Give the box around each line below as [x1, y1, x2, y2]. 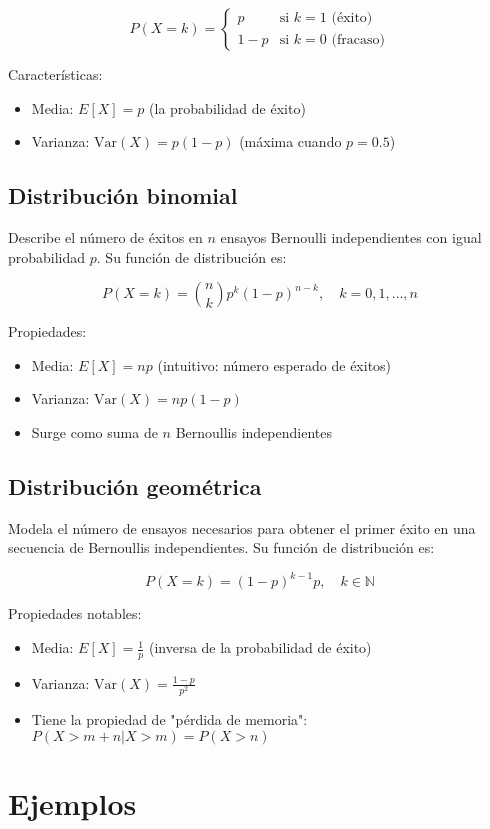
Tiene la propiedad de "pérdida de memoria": [31, 709, 308, 729]
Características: [8, 64, 103, 84]
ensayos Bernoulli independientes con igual [220, 226, 482, 247]
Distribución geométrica [8, 470, 262, 501]
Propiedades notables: [8, 603, 142, 624]
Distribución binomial [8, 180, 238, 211]
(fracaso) [331, 32, 385, 47]
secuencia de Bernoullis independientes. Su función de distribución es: [8, 537, 435, 558]
